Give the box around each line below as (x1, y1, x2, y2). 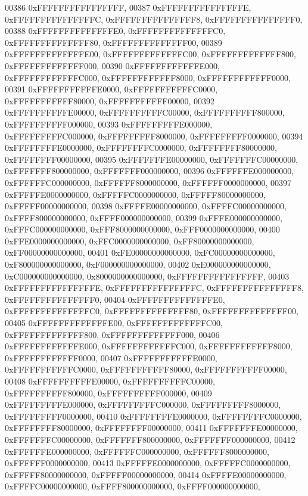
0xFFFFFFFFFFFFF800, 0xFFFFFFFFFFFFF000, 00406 (5, 328, 220, 340)
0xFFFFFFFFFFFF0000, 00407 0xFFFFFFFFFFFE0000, (5, 351, 217, 364)
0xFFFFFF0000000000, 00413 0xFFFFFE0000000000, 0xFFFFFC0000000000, (5, 457, 291, 469)
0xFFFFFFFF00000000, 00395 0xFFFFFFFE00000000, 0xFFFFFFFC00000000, (5, 153, 298, 165)
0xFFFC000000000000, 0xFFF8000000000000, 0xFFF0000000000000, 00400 (5, 223, 280, 235)
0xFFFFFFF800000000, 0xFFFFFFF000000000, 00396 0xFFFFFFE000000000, (5, 165, 294, 177)
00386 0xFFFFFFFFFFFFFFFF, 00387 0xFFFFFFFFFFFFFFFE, (5, 1, 251, 13)
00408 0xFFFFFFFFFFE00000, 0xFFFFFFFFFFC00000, (5, 375, 215, 387)
